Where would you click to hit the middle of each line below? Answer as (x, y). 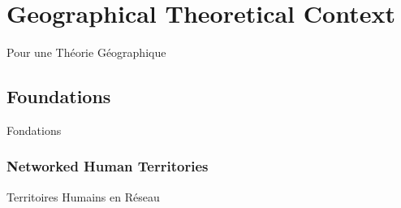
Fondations (34, 130)
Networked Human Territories (108, 166)
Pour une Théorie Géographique (86, 52)
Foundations (59, 96)
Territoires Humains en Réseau (83, 196)
